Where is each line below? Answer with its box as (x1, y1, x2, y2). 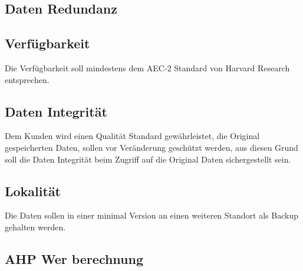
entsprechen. (5, 73, 50, 85)
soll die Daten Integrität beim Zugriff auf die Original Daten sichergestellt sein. (5, 153, 291, 165)
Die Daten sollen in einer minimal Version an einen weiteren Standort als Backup (5, 209, 298, 222)
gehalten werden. (5, 220, 66, 233)
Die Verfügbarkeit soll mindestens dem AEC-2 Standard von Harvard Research (5, 61, 290, 74)
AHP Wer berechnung (5, 249, 144, 267)
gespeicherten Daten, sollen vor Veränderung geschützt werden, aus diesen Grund (5, 141, 298, 153)
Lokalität (5, 181, 61, 200)
